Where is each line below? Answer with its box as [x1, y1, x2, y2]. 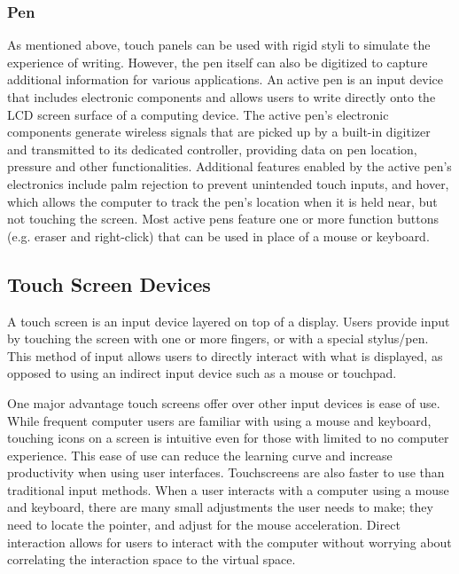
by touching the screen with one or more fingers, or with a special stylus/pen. [7, 329, 429, 348]
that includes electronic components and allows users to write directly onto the [7, 88, 436, 106]
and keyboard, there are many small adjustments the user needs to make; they [7, 498, 433, 516]
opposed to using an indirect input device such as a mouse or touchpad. [7, 364, 397, 382]
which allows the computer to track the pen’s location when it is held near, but [7, 192, 438, 210]
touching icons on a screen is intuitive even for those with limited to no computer [7, 429, 449, 447]
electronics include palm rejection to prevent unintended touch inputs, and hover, [7, 174, 449, 193]
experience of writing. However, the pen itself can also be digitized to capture [7, 52, 428, 71]
